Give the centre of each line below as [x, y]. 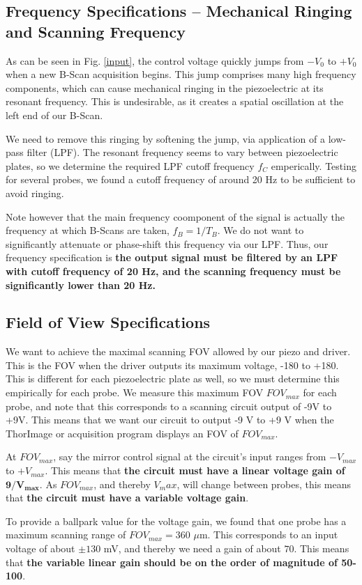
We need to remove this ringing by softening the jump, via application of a [165, 138]
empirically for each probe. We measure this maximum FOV [135, 392]
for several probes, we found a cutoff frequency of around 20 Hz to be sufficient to [181, 179]
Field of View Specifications [108, 322]
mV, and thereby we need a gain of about [192, 548]
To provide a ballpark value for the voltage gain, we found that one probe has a [176, 521]
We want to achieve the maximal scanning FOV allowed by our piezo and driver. [178, 351]
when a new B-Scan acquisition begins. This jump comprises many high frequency [181, 74]
